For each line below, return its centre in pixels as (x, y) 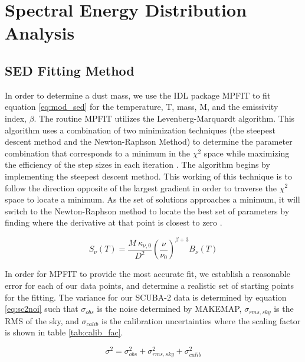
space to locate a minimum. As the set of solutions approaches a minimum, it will (152, 199)
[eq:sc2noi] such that (42, 309)
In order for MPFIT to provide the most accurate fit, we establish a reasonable (147, 274)
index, (16, 118)
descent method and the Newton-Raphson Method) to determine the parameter (149, 141)
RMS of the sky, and (42, 320)
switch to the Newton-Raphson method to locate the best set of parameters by (147, 211)
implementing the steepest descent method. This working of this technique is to (148, 176)
